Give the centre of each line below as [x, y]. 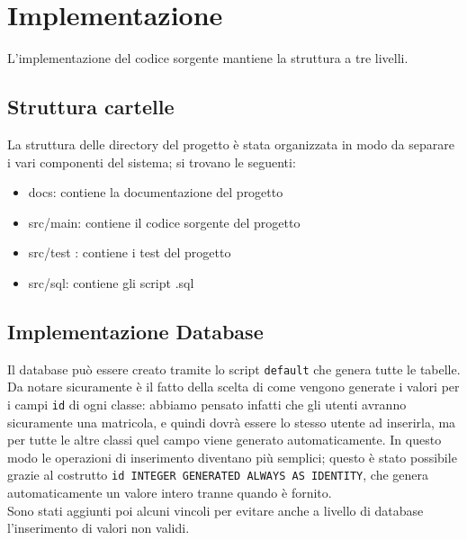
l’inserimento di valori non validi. [99, 528]
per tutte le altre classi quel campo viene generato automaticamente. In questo [225, 440]
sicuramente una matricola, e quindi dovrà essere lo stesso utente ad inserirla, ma [232, 422]
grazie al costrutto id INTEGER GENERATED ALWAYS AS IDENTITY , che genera [218, 475]
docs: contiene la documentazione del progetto [156, 192]
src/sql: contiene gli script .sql [111, 282]
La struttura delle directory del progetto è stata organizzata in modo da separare [231, 144]
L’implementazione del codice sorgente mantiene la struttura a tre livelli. [208, 58]
